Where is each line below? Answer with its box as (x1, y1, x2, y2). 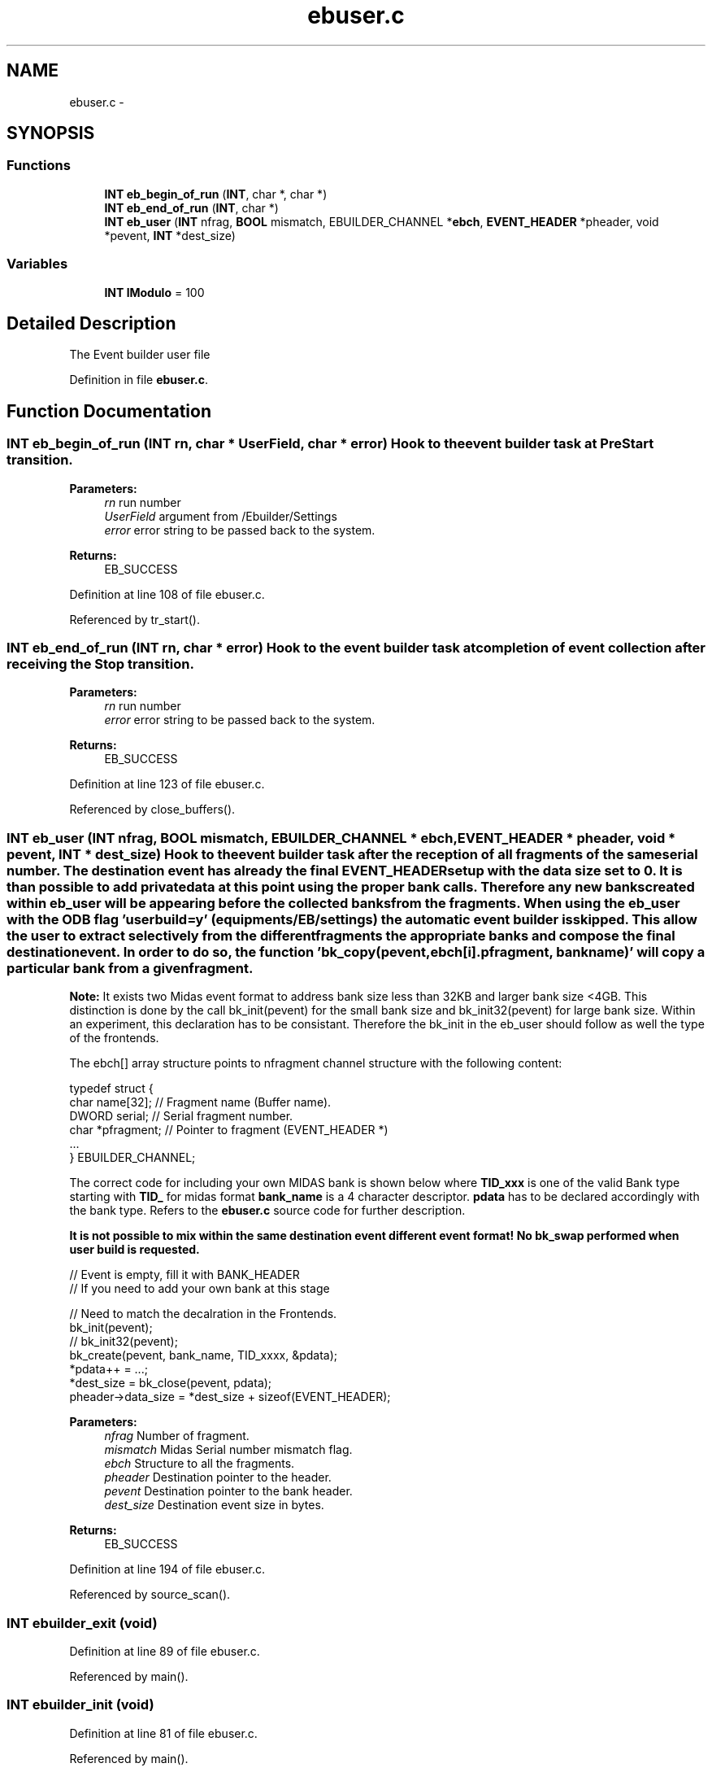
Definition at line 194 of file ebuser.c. (69, 1562, 265, 1577)
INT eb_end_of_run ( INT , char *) (104, 200, 279, 215)
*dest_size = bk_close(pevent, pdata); (69, 1376, 272, 1390)
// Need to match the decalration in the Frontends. (69, 1307, 337, 1321)
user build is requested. (69, 1242, 200, 1257)
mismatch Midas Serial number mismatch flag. (104, 1442, 353, 1457)
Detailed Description (7, 312, 176, 334)
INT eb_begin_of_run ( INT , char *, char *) (104, 186, 328, 201)
